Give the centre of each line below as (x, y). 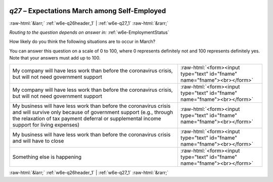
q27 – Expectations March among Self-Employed (88, 11)
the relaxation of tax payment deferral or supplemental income (87, 118)
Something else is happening (47, 157)
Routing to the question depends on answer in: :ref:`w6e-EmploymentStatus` (89, 32)
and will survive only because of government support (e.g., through (93, 112)
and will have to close (38, 141)
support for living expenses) (46, 125)
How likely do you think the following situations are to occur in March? (82, 42)
